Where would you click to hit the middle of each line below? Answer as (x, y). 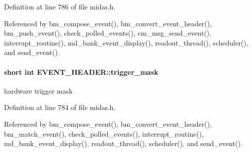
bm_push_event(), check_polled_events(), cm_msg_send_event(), (108, 33)
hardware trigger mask (38, 90)
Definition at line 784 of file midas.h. (60, 107)
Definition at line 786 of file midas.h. (60, 6)
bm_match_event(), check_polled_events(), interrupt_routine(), (104, 133)
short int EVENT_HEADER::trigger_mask (81, 72)
